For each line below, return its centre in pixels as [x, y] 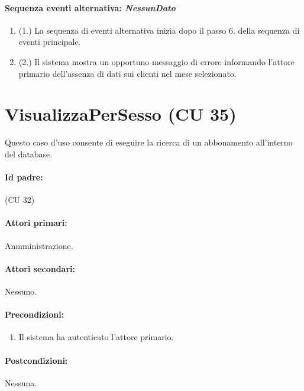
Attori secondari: [40, 268]
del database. [29, 154]
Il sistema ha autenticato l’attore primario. [96, 337]
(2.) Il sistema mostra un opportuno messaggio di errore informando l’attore [156, 61]
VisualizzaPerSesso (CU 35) [121, 114]
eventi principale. [50, 42]
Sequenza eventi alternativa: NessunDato [90, 7]
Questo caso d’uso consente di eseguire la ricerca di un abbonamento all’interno [149, 142]
